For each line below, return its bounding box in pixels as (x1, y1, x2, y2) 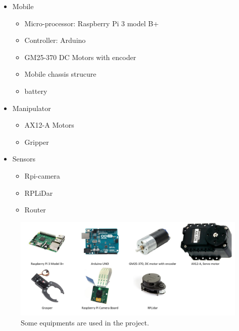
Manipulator (12, 102, 51, 113)
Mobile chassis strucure (24, 69, 97, 79)
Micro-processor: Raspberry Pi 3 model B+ (24, 18, 159, 28)
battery (24, 85, 47, 96)
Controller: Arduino (24, 35, 86, 45)
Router (24, 204, 46, 215)
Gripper (24, 136, 49, 147)
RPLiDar (24, 187, 53, 198)
